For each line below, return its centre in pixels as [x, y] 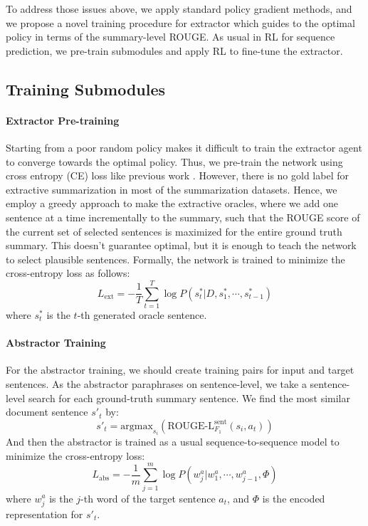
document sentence [47, 412]
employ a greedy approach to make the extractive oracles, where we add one [172, 203]
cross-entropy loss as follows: [68, 273]
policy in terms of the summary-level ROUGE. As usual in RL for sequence [170, 37]
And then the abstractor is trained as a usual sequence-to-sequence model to [173, 442]
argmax [137, 426]
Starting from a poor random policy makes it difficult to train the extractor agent [184, 147]
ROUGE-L [191, 426]
